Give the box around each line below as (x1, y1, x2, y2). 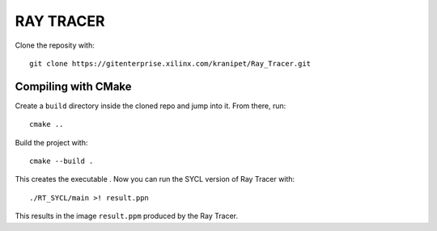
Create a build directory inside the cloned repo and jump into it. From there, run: (15, 101, 286, 111)
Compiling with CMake (15, 79, 133, 93)
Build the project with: (15, 137, 88, 147)
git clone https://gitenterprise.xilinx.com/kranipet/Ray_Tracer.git (29, 59, 312, 68)
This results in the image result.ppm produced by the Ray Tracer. (15, 211, 239, 221)
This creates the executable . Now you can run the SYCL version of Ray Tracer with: (15, 174, 295, 184)
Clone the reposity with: (15, 40, 95, 50)
